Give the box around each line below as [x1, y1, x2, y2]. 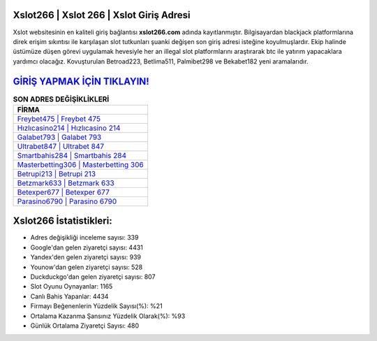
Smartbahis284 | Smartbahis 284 [17, 150, 127, 160]
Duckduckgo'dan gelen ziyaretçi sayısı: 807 [30, 273, 156, 281]
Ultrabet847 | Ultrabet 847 [17, 141, 105, 151]
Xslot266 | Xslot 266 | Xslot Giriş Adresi [13, 9, 191, 21]
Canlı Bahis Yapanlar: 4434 [30, 292, 109, 300]
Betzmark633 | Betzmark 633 [17, 178, 114, 188]
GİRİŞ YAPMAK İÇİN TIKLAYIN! [13, 75, 149, 87]
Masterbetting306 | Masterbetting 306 [17, 159, 144, 169]
